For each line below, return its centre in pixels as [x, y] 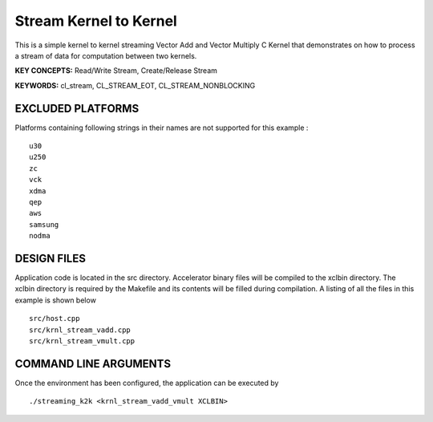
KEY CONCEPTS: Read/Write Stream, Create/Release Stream [116, 71]
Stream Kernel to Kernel [96, 21]
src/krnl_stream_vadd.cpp [80, 330]
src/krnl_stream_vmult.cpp [82, 341]
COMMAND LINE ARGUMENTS [93, 364]
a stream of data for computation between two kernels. [106, 55]
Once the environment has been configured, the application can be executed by [147, 383]
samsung [44, 224]
